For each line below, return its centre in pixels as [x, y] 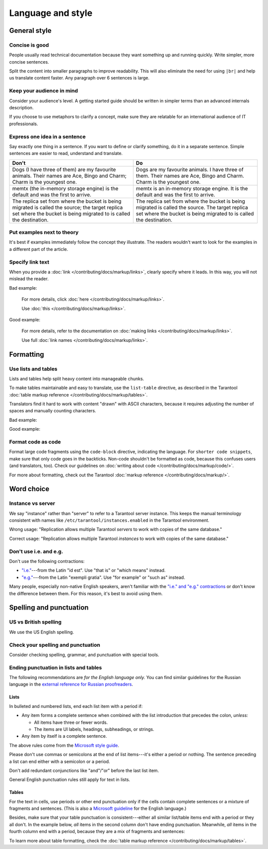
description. [22, 108]
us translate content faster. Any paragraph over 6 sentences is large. [79, 78]
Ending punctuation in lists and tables [56, 667]
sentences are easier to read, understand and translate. [66, 154]
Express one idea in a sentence [47, 137]
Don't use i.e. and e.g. [36, 551]
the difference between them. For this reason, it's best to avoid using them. [86, 593]
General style [30, 31]
